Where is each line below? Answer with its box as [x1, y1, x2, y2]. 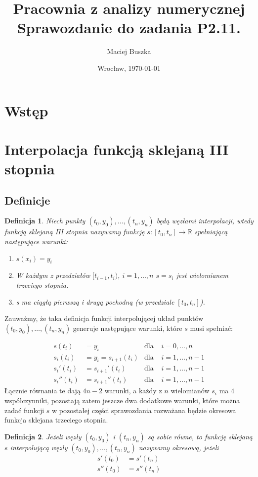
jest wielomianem [176, 270, 229, 280]
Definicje [4, 192, 50, 208]
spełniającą [194, 226, 228, 237]
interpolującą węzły [10, 442, 68, 452]
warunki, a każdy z [104, 385, 162, 396]
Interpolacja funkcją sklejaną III [4, 139, 229, 159]
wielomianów [171, 385, 210, 396]
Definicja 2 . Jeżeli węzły [4, 431, 82, 441]
